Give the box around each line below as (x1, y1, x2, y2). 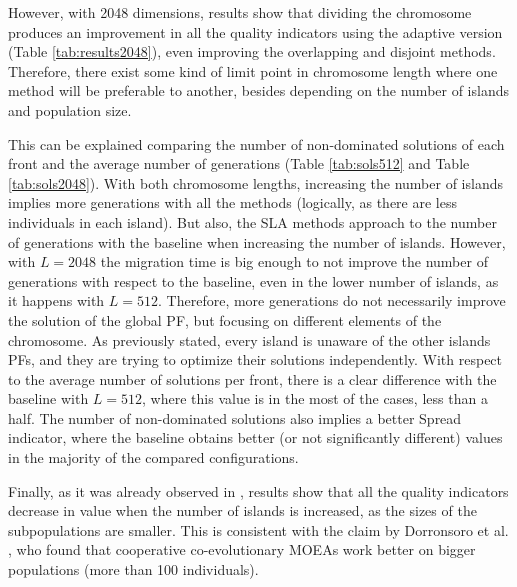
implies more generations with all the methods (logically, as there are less (8, 192, 457, 213)
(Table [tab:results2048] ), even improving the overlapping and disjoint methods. (8, 41, 496, 62)
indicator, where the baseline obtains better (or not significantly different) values (8, 427, 503, 448)
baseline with (8, 388, 89, 409)
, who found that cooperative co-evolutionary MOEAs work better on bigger (8, 539, 476, 560)
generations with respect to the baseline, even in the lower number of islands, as (8, 270, 499, 291)
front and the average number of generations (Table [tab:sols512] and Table (8, 153, 470, 174)
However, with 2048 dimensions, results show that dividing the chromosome (8, 2, 472, 22)
